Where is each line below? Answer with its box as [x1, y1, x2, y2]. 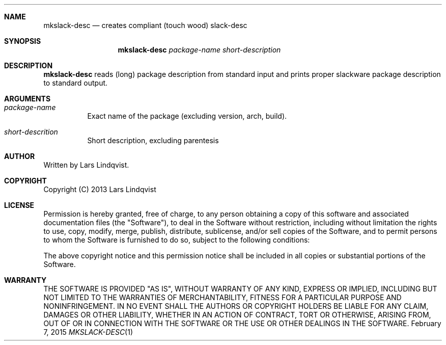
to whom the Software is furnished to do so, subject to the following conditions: [43, 235, 310, 244]
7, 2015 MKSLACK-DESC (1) [43, 328, 133, 336]
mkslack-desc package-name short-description [118, 45, 281, 54]
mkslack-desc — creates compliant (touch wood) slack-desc [43, 21, 247, 30]
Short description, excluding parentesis [87, 136, 219, 145]
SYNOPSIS [4, 37, 41, 45]
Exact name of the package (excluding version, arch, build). [87, 112, 287, 120]
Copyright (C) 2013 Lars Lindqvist [43, 185, 156, 194]
